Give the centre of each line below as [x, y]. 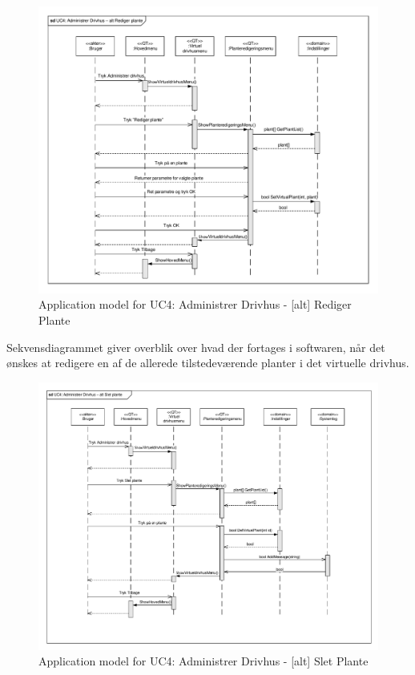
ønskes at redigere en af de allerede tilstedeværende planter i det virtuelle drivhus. [208, 363]
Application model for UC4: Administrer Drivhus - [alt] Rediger [195, 304]
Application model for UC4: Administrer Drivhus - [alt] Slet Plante [203, 661]
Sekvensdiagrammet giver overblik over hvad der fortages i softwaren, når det [196, 347]
